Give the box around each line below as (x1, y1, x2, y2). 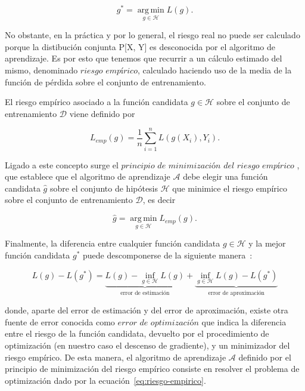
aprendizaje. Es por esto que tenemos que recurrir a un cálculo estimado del (5, 52, 282, 64)
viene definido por (69, 107, 135, 119)
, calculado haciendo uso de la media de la (137, 64, 292, 76)
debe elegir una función (183, 170, 268, 183)
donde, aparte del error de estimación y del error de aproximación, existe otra (5, 304, 288, 316)
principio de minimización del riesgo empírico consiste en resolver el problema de (5, 362, 300, 375)
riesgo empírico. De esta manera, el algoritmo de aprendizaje (5, 350, 226, 363)
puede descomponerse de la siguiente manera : (83, 248, 253, 261)
